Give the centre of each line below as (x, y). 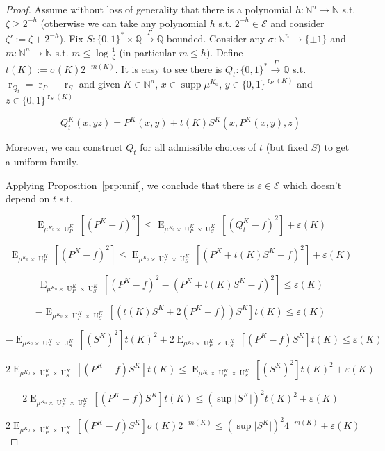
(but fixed (287, 147)
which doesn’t (312, 184)
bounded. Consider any (216, 38)
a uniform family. (42, 162)
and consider (297, 23)
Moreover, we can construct (64, 147)
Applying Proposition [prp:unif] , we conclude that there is (130, 184)
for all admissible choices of (198, 147)
